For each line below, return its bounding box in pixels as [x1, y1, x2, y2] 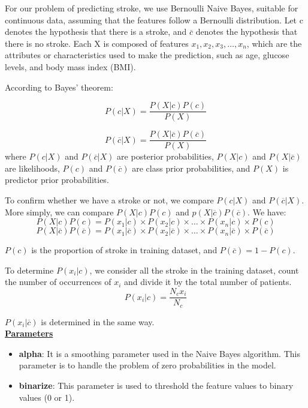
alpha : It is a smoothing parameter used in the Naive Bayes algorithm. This [19, 347, 300, 359]
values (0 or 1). [19, 391, 75, 403]
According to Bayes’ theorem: [5, 80, 113, 93]
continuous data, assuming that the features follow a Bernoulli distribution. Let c [5, 13, 303, 26]
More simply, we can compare [5, 205, 114, 218]
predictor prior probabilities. [5, 173, 109, 186]
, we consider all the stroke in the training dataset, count [89, 263, 299, 276]
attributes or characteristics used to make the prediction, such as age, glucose [5, 49, 289, 61]
